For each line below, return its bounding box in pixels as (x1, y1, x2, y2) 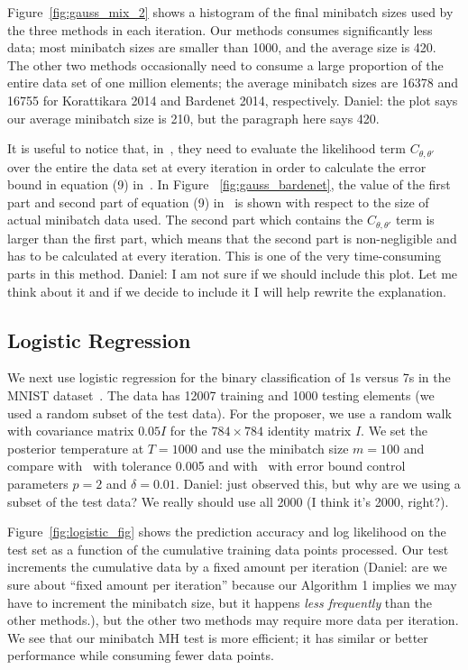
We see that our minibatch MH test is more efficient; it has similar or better (7, 628, 428, 647)
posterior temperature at (7, 438, 144, 457)
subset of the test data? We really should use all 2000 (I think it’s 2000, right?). (7, 491, 449, 510)
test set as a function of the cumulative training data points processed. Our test (7, 539, 449, 558)
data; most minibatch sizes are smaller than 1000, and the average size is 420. (7, 38, 436, 57)
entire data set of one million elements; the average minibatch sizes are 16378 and (7, 73, 459, 92)
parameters (7, 473, 69, 492)
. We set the (361, 421, 428, 440)
